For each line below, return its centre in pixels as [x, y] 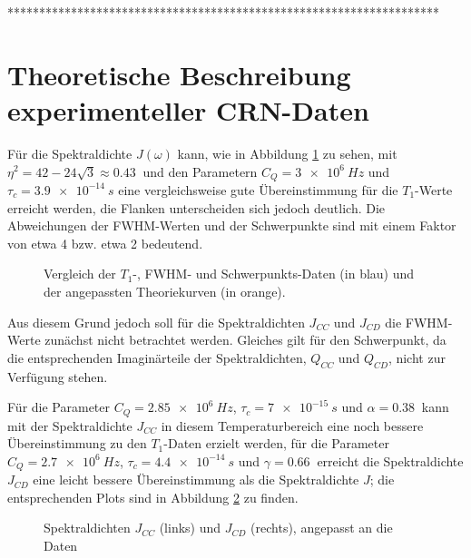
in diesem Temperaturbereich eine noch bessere [292, 425]
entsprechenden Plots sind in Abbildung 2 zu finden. [153, 497]
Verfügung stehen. [58, 376]
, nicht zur [417, 357]
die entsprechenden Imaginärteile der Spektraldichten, [157, 357]
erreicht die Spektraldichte [390, 460]
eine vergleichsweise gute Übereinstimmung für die [258, 189]
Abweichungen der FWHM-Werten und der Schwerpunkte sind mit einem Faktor [232, 225]
